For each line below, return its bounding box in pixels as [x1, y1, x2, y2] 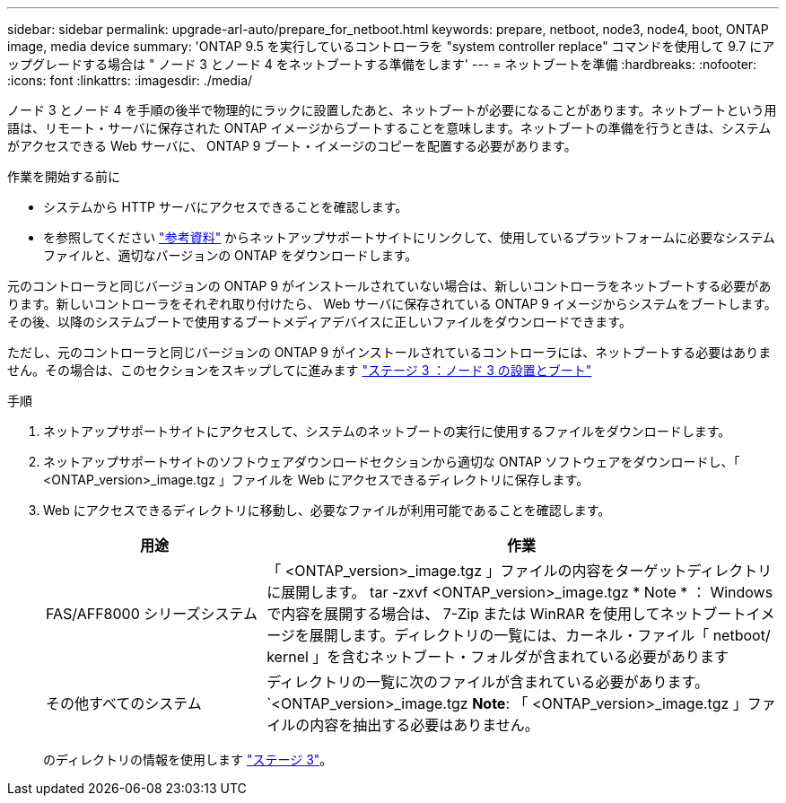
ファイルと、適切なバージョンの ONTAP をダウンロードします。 [43, 248, 418, 263]
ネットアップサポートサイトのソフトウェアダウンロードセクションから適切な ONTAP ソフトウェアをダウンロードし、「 [43, 454, 740, 469]
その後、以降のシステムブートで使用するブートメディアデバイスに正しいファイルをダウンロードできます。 [7, 314, 632, 329]
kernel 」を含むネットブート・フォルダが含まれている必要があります [266, 648, 729, 666]
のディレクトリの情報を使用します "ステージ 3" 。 [43, 752, 333, 767]
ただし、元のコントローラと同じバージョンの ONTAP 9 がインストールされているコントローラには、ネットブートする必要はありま [7, 345, 772, 360]
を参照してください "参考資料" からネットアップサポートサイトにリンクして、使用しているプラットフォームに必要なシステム [43, 230, 775, 245]
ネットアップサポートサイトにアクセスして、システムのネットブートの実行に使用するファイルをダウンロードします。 [43, 423, 731, 439]
